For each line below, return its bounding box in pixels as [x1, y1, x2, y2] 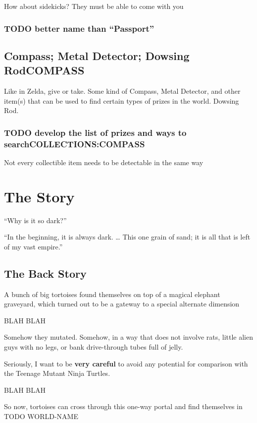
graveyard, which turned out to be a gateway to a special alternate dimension [4, 299, 240, 309]
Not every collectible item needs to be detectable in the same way [4, 157, 204, 167]
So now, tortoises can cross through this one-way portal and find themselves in [4, 401, 243, 412]
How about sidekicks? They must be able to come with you [4, 1, 184, 11]
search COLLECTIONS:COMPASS [4, 137, 145, 150]
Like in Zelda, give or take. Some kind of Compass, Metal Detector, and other [4, 86, 241, 96]
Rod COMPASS [4, 62, 85, 78]
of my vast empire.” [4, 241, 63, 251]
